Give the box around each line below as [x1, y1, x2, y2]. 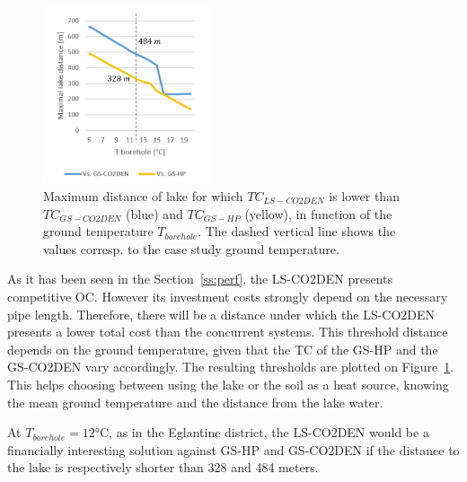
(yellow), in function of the [244, 204, 392, 223]
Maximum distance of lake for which [43, 187, 243, 205]
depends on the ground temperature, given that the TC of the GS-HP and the [7, 339, 438, 358]
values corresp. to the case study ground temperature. [43, 239, 339, 258]
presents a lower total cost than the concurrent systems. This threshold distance [7, 322, 448, 341]
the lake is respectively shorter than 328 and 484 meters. [7, 458, 319, 477]
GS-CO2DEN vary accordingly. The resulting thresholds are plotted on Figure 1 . [7, 357, 454, 376]
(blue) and [126, 204, 183, 223]
